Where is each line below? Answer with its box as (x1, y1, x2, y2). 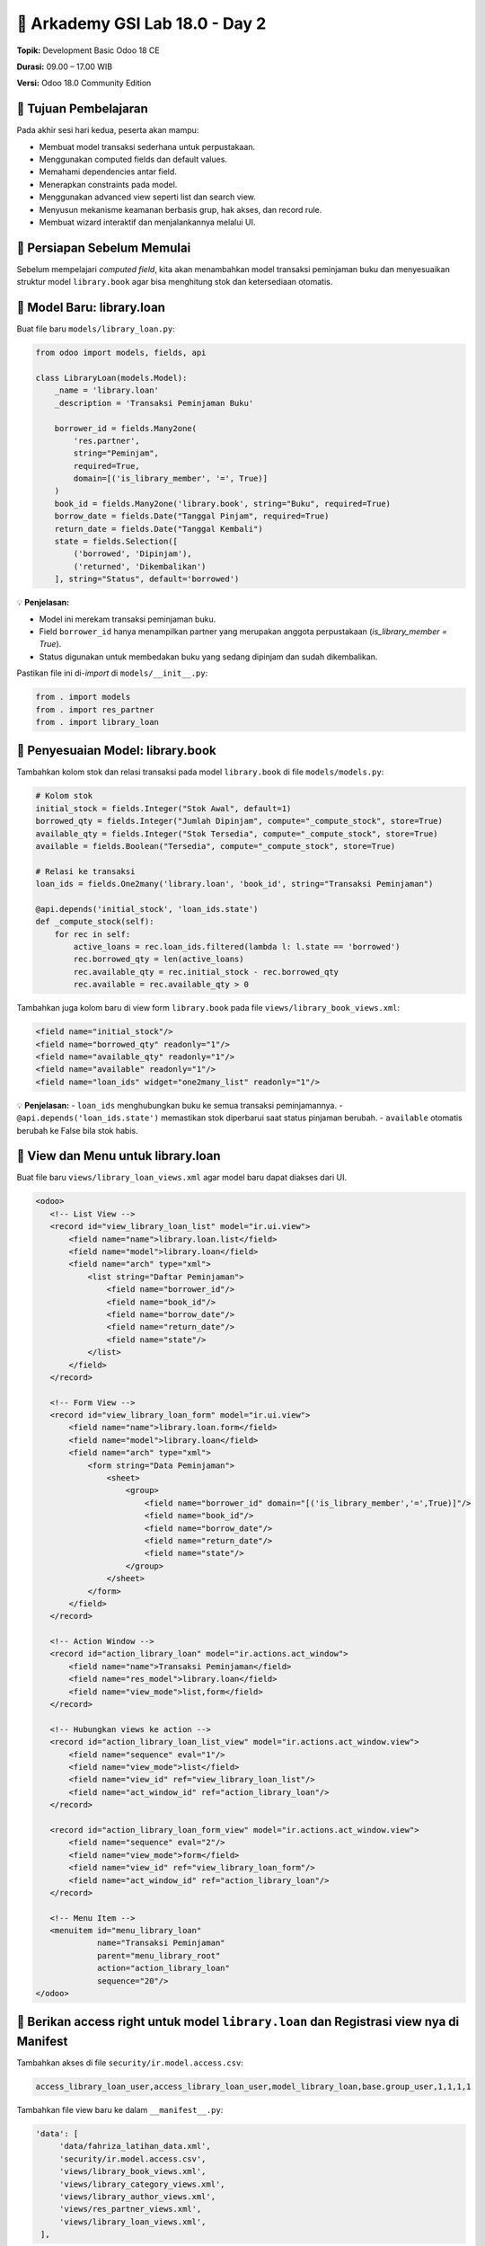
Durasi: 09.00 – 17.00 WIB (16, 61, 112, 72)
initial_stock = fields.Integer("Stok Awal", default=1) (35, 803, 292, 813)
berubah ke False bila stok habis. (16, 1125, 138, 1136)
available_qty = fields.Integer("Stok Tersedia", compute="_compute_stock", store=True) (35, 828, 439, 839)
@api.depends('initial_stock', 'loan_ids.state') (35, 904, 259, 914)
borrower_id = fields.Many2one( (54, 423, 198, 433)
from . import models (35, 692, 131, 703)
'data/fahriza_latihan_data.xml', (58, 2141, 211, 2152)
